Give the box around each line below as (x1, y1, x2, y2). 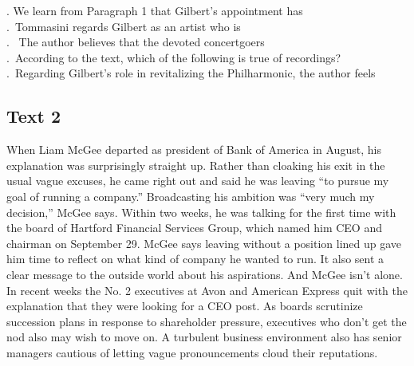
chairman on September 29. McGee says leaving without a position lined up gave (6, 234, 402, 251)
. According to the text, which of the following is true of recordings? (6, 49, 341, 65)
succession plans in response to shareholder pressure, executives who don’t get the (6, 313, 407, 329)
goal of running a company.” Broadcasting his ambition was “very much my (6, 187, 375, 204)
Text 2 (6, 104, 61, 128)
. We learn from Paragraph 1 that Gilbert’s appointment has (6, 2, 303, 18)
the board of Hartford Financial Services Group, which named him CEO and (6, 219, 382, 236)
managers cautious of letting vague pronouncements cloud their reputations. (6, 344, 378, 360)
